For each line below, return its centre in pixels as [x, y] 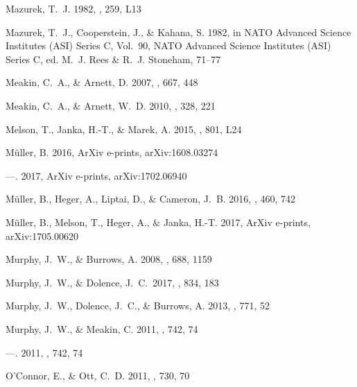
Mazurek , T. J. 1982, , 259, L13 [73, 8]
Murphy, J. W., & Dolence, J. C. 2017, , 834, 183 [112, 282]
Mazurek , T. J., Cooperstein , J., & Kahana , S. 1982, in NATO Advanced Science [178, 32]
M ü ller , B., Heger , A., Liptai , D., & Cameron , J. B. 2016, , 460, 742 [151, 199]
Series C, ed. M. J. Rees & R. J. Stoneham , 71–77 [113, 59]
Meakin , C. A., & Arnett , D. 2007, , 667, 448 [102, 82]
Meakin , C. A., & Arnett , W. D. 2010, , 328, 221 [111, 105]
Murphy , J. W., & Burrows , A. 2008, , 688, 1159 [109, 259]
